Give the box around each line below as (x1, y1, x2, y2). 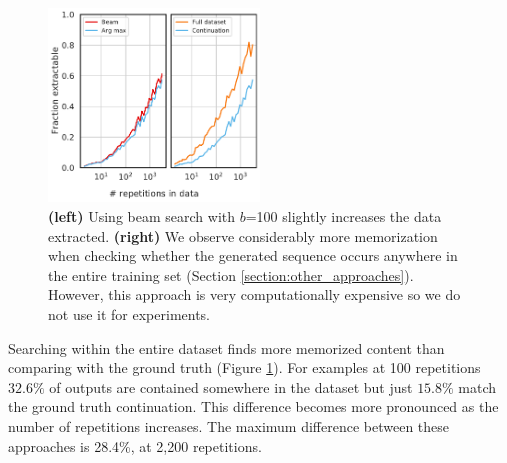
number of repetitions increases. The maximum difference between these (8, 415, 450, 436)
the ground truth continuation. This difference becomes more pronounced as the (8, 396, 499, 417)
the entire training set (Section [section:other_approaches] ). (48, 264, 414, 285)
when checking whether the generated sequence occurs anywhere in (48, 245, 458, 266)
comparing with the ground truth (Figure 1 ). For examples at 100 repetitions (8, 357, 481, 378)
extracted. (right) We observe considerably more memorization (48, 225, 438, 246)
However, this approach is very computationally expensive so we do (48, 284, 461, 305)
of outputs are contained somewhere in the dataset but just (49, 376, 413, 397)
